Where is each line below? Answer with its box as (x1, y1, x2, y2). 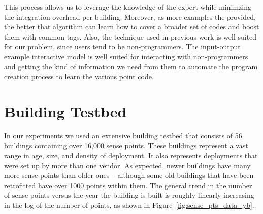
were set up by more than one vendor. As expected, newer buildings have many (4, 160, 251, 170)
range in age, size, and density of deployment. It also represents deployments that (4, 150, 258, 161)
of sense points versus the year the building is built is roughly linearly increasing (4, 190, 254, 200)
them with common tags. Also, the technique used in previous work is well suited (4, 31, 257, 42)
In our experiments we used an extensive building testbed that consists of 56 (4, 130, 242, 140)
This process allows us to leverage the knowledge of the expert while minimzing (4, 2, 251, 12)
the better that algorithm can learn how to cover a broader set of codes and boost (4, 21, 259, 32)
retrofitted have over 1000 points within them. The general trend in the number (4, 180, 252, 190)
